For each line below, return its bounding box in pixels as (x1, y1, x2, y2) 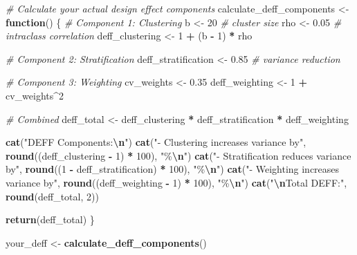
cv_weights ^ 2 (6, 88, 64, 102)
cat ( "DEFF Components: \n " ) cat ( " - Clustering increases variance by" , (6, 135, 306, 149)
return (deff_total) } (6, 212, 95, 227)
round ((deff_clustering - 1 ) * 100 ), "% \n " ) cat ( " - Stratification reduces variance (6, 148, 351, 162)
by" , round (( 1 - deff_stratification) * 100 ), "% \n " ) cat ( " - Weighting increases (6, 162, 340, 176)
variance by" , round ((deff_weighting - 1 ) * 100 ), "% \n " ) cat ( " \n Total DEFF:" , (6, 175, 347, 189)
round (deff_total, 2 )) (6, 189, 99, 203)
